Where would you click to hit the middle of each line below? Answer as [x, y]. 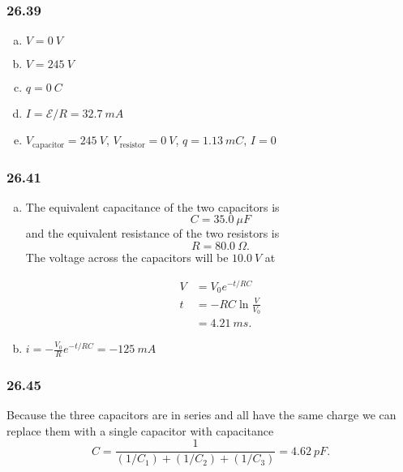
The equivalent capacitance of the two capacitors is [152, 206]
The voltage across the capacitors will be [127, 257]
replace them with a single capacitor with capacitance [140, 430]
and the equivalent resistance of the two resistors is [152, 233]
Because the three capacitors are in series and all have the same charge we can [201, 415]
